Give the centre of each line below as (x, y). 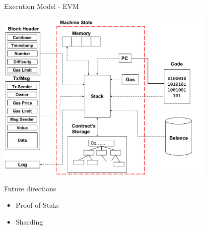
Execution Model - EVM (41, 6)
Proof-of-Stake (37, 205)
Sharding (29, 221)
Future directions (30, 188)
